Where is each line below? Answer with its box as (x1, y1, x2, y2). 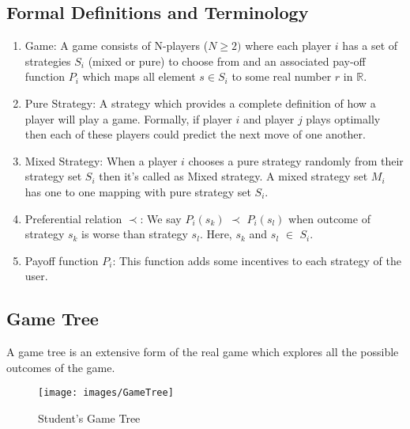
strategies (24, 52, 71, 69)
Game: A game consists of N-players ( (24, 37, 209, 54)
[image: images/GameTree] (38, 387, 174, 399)
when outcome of (288, 210, 371, 226)
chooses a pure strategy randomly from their (188, 152, 404, 169)
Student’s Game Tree (38, 409, 141, 426)
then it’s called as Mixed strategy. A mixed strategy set (99, 168, 368, 184)
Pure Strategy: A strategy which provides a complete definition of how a (24, 94, 376, 111)
